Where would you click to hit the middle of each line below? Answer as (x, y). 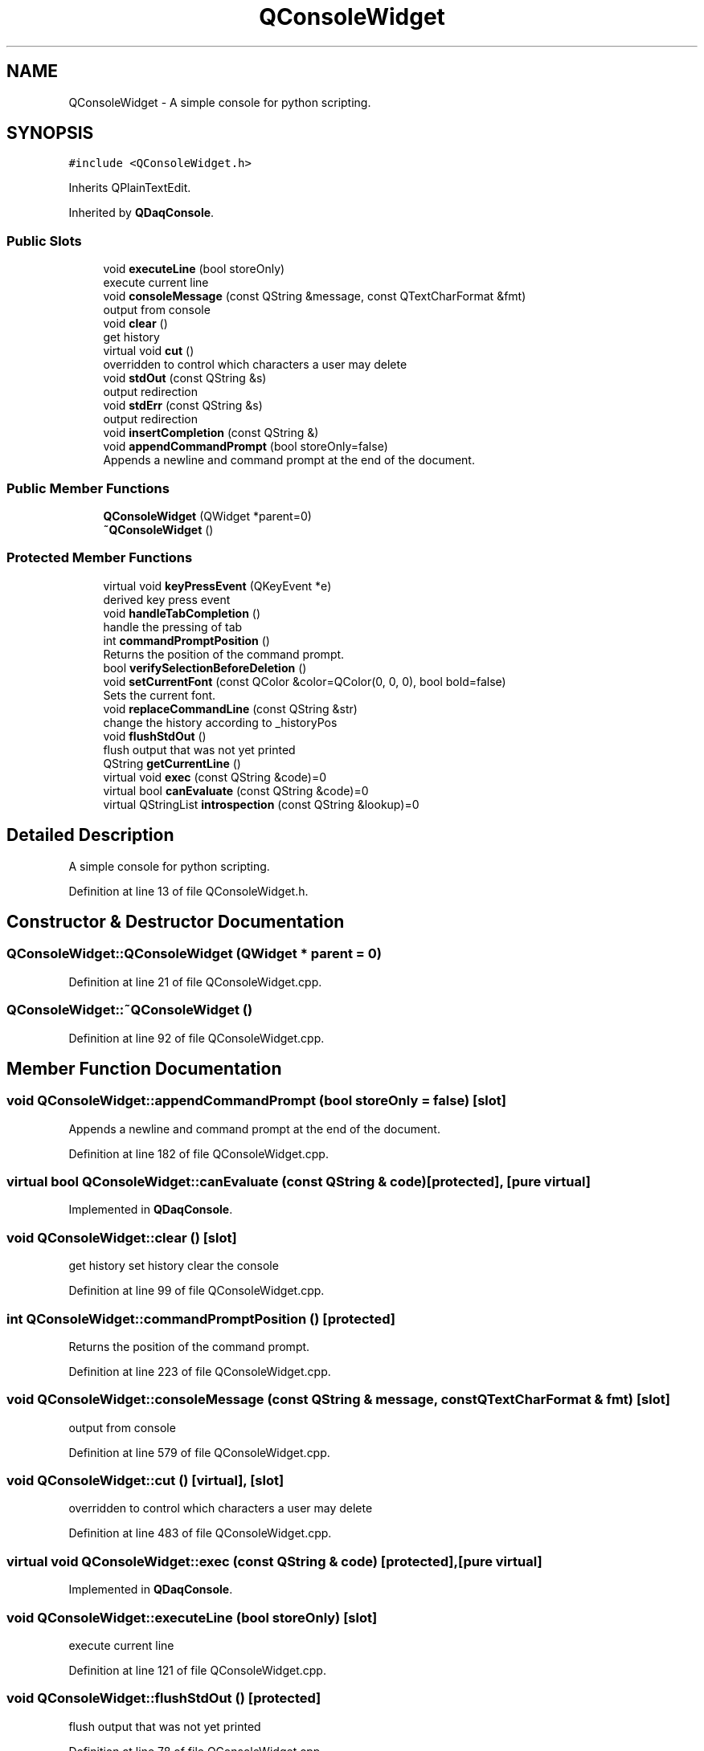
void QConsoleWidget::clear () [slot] (122, 1237)
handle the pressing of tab (173, 627)
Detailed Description (90, 835)
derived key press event (167, 599)
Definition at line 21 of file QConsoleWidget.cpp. (195, 982)
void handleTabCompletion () (182, 613)
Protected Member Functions (100, 558)
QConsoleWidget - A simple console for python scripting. (220, 102)
